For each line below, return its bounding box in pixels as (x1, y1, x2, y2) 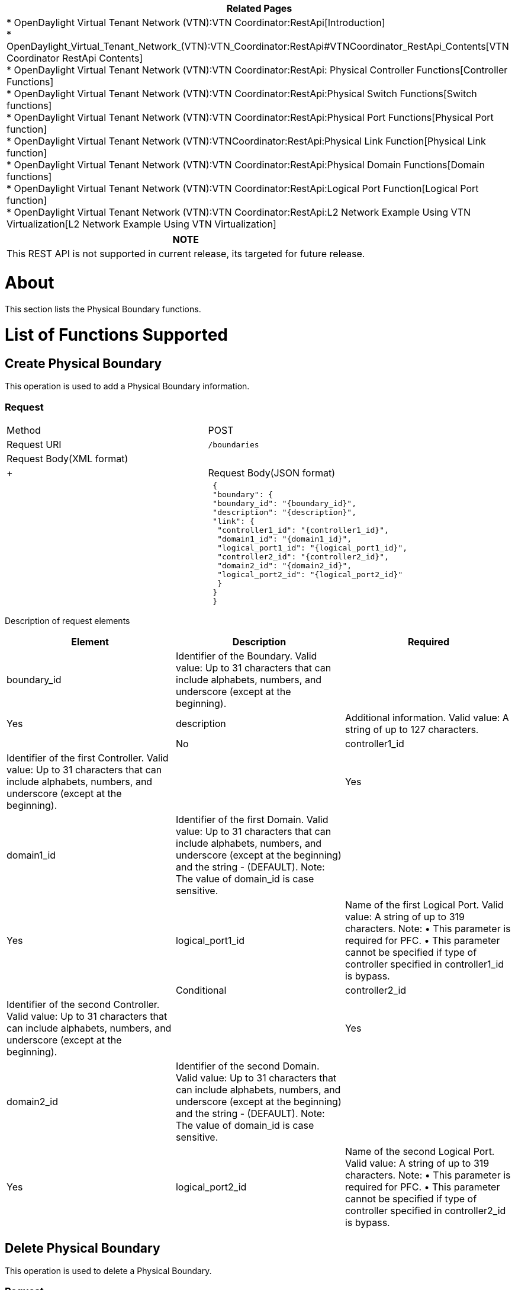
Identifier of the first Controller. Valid (7, 752, 169, 764)
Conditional (175, 984, 227, 997)
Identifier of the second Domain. (175, 1060, 320, 1073)
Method (7, 424, 41, 437)
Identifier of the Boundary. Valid (175, 650, 317, 662)
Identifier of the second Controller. (7, 998, 160, 1011)
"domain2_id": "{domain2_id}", (217, 561, 352, 571)
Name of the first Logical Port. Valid (345, 899, 504, 911)
